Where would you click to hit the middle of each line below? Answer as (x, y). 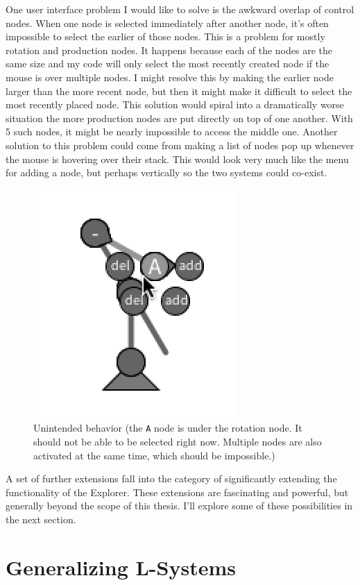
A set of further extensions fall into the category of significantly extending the (171, 478)
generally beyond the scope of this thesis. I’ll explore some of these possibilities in (179, 506)
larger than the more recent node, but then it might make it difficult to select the (179, 91)
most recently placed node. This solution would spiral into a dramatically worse (175, 104)
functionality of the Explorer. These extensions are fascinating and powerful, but (177, 492)
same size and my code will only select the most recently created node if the (168, 63)
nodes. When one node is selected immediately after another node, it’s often (167, 23)
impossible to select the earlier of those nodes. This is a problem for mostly (165, 36)
